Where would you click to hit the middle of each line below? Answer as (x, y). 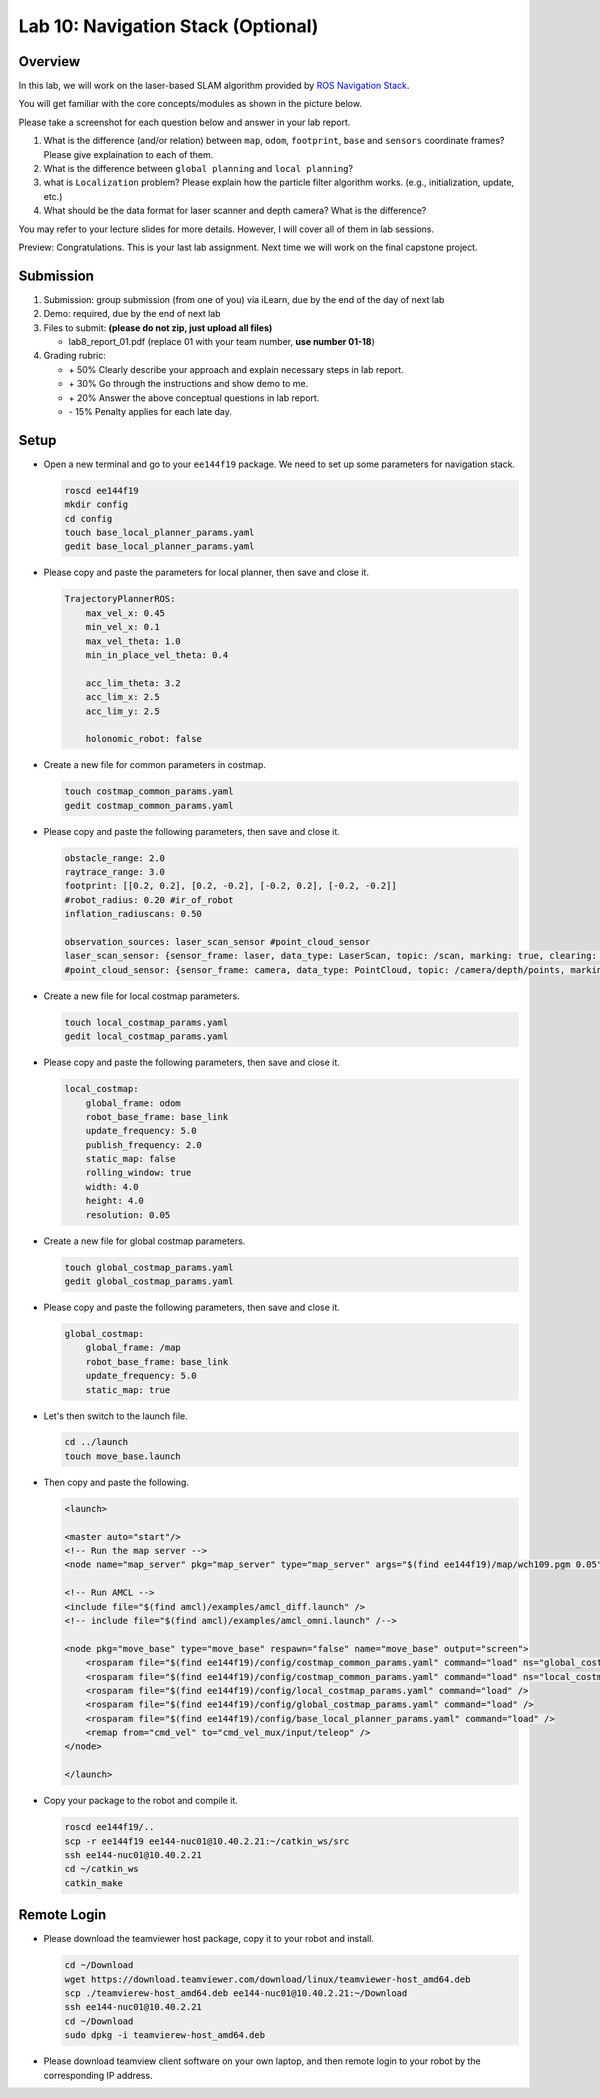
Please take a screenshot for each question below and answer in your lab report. (184, 122)
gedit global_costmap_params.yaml (149, 1281)
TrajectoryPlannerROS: (120, 599)
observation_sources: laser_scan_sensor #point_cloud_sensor (217, 941)
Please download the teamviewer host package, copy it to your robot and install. (209, 1939)
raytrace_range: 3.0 (114, 872)
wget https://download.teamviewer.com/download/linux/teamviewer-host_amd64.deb (267, 1979)
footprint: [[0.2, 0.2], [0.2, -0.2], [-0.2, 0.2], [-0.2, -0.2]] (230, 886)
